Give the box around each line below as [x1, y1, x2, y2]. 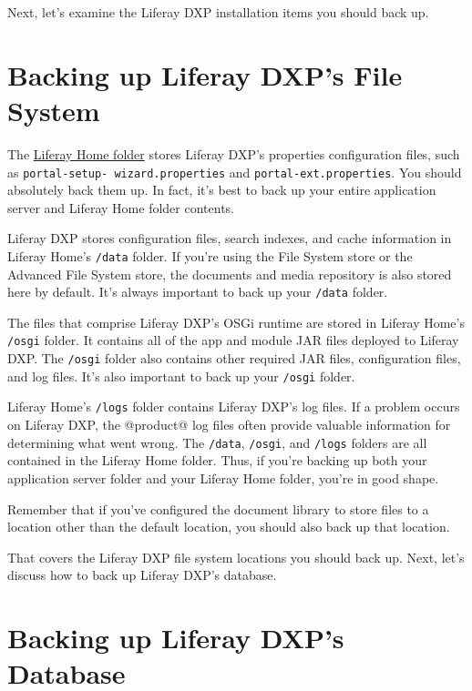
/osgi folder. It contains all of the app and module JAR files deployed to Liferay [7, 330, 459, 350]
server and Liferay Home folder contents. [7, 198, 234, 217]
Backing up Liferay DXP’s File [7, 56, 403, 93]
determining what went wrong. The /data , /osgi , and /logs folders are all [7, 432, 427, 452]
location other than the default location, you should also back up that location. [7, 517, 450, 536]
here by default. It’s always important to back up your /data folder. [7, 282, 388, 301]
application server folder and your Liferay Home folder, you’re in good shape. [7, 468, 439, 487]
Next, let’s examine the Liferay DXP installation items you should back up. [7, 3, 429, 21]
